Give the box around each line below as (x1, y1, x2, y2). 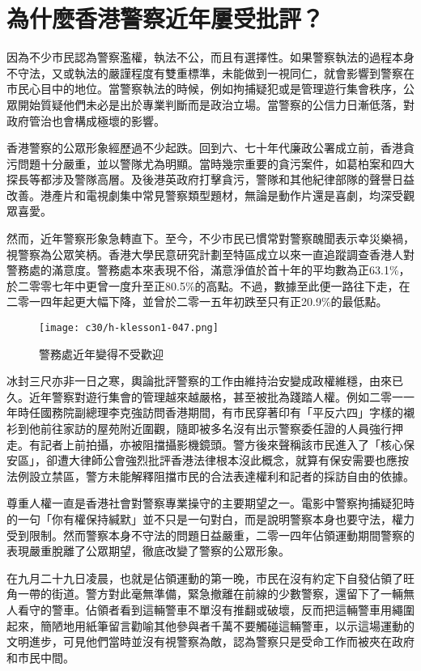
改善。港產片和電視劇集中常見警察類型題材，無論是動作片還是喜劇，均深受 (6, 186, 403, 203)
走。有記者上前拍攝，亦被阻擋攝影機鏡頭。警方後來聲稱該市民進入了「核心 (6, 435, 403, 452)
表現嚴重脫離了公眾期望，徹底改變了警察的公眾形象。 (6, 542, 290, 559)
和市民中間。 (6, 648, 74, 665)
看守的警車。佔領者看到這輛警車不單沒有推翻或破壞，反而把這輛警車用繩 (17, 601, 403, 618)
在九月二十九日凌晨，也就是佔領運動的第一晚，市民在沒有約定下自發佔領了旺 (6, 569, 415, 586)
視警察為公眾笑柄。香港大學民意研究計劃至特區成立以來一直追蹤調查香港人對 (6, 245, 415, 262)
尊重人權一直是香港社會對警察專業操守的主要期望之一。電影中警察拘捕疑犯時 (6, 495, 415, 512)
